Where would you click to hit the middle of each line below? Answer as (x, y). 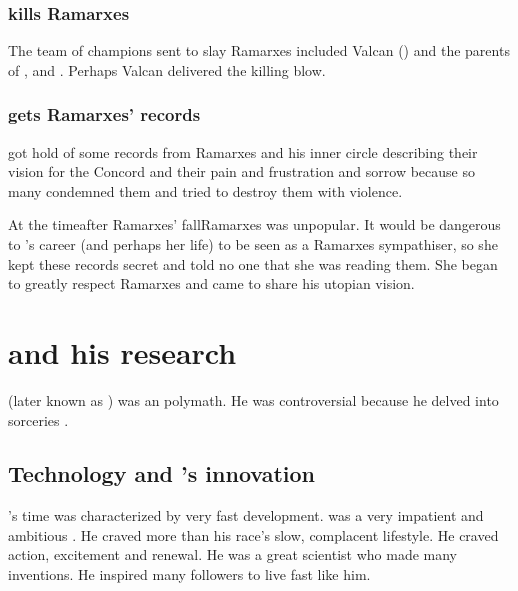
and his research (122, 351)
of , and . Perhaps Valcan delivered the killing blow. (167, 69)
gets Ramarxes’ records (104, 114)
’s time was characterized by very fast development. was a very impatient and (246, 515)
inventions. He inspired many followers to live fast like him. (189, 574)
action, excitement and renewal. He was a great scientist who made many (233, 554)
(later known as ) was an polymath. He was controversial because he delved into (253, 399)
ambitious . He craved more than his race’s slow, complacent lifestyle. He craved (253, 534)
